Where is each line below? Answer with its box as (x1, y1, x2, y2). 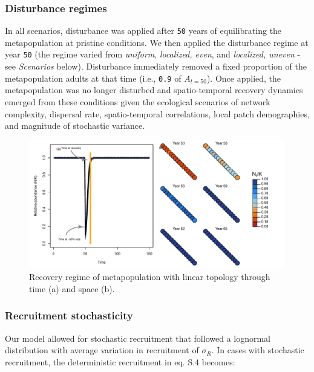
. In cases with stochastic (211, 344, 304, 356)
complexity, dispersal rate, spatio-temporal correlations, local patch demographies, (5, 107, 310, 120)
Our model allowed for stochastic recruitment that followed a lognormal (5, 331, 271, 344)
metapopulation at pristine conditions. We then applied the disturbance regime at (5, 36, 309, 48)
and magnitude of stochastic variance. (5, 119, 145, 132)
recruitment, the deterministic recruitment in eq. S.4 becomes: (5, 355, 235, 368)
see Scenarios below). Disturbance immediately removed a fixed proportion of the (5, 60, 307, 73)
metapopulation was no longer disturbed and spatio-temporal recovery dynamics (5, 83, 303, 96)
